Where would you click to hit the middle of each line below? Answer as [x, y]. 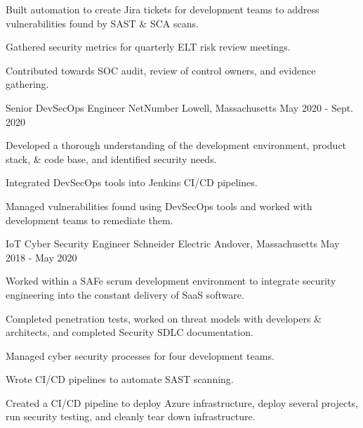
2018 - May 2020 [41, 257]
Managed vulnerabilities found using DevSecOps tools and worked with [159, 206]
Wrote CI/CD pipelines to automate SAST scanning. [120, 379]
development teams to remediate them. [90, 220]
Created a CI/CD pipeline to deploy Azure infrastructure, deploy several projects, [182, 402]
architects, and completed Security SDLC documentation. [130, 332]
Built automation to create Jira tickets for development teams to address [163, 9]
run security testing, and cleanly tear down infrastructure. [131, 416]
